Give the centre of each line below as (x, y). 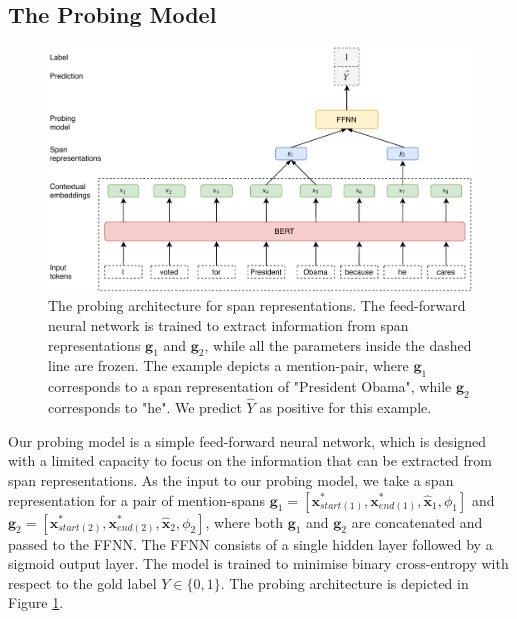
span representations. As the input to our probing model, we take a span (231, 479)
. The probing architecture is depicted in (344, 582)
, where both (244, 521)
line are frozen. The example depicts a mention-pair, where (228, 365)
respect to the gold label (82, 582)
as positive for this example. (345, 407)
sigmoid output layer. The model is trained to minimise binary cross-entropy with (258, 563)
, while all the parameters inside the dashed (338, 344)
